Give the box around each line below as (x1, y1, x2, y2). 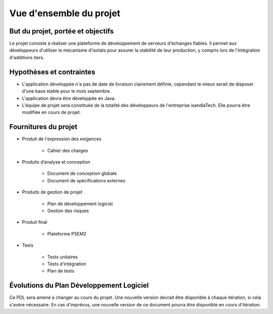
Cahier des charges (47, 147, 88, 153)
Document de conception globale (47, 170, 117, 177)
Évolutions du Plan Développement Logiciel (9, 281, 149, 290)
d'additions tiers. (9, 54, 44, 60)
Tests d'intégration (47, 261, 86, 267)
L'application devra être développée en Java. (22, 95, 116, 101)
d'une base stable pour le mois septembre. (22, 88, 111, 94)
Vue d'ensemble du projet (9, 8, 121, 19)
